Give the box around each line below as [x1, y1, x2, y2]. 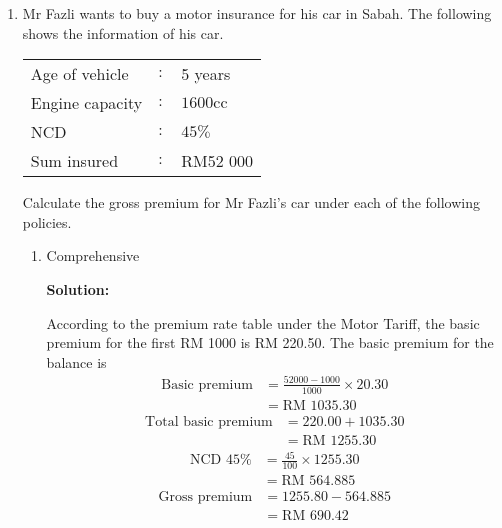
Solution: [46, 278, 110, 299]
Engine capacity [30, 91, 143, 115]
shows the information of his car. [22, 22, 224, 43]
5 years [181, 62, 231, 86]
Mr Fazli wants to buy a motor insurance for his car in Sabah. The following [22, 3, 492, 23]
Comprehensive [46, 245, 140, 266]
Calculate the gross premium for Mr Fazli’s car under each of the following [22, 192, 481, 213]
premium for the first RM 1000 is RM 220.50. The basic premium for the [46, 332, 494, 353]
